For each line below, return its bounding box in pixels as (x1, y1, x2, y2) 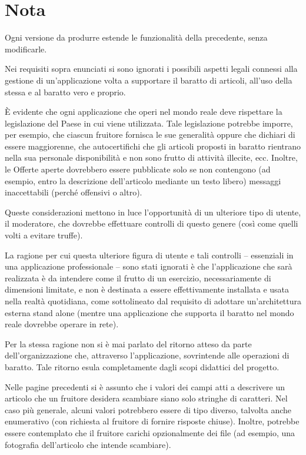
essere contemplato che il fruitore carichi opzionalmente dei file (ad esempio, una (5, 426, 295, 439)
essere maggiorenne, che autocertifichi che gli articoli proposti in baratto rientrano (5, 140, 301, 152)
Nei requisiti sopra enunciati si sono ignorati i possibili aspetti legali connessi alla (5, 62, 298, 75)
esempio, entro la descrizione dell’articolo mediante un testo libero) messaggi (5, 174, 281, 187)
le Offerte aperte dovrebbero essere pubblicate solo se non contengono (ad (5, 163, 271, 175)
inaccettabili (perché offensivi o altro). (5, 186, 142, 198)
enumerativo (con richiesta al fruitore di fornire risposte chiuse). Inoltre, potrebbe (5, 415, 300, 427)
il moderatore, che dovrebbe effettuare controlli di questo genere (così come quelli (5, 217, 298, 230)
